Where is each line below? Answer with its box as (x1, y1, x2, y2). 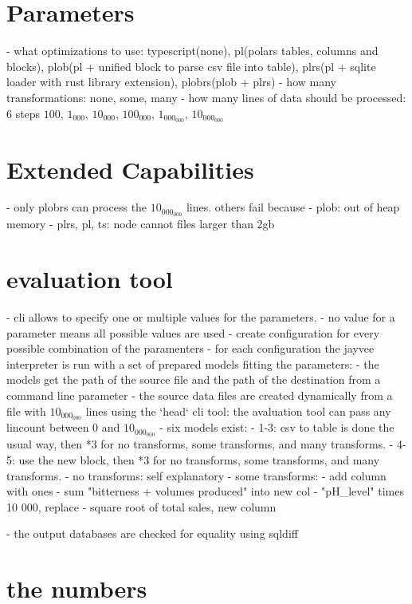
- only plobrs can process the (6, 199, 147, 215)
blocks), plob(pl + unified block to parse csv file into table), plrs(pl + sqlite (6, 57, 376, 74)
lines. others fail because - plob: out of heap (186, 199, 400, 215)
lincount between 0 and (6, 419, 120, 436)
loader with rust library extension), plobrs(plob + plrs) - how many (6, 73, 336, 90)
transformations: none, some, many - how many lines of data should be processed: (6, 89, 406, 105)
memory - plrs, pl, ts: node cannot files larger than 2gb (6, 215, 275, 232)
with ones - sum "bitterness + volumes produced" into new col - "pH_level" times (6, 483, 404, 499)
